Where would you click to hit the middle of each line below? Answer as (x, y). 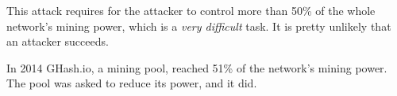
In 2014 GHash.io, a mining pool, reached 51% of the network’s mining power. (197, 67)
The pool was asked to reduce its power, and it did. (132, 83)
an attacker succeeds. (58, 41)
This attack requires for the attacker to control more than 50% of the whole (191, 10)
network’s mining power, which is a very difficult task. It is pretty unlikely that (199, 26)
